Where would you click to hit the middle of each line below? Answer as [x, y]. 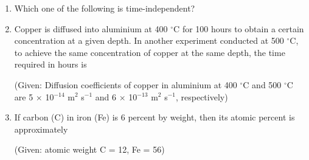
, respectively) [202, 96]
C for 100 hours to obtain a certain [239, 28]
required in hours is [50, 64]
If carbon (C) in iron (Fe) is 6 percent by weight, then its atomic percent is [154, 117]
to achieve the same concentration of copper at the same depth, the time [150, 52]
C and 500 [262, 84]
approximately [41, 129]
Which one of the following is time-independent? [105, 8]
